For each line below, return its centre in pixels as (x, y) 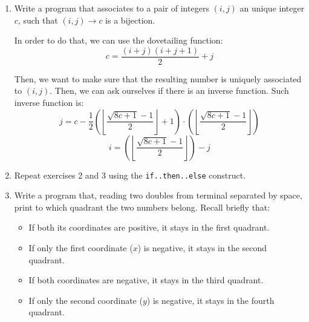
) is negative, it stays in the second (202, 248)
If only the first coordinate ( (81, 248)
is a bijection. (130, 20)
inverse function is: (49, 103)
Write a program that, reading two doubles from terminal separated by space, (158, 195)
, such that (38, 20)
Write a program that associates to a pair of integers (112, 8)
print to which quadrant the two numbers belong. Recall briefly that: (142, 207)
